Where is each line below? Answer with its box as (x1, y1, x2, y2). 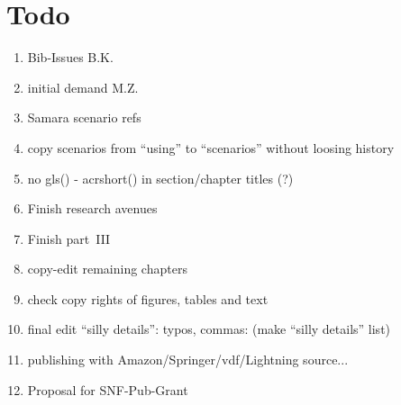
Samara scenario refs (27, 108, 141, 127)
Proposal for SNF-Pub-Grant (27, 380, 188, 399)
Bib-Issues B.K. (27, 48, 114, 67)
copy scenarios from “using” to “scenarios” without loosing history (27, 138, 395, 157)
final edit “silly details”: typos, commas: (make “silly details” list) (27, 319, 391, 338)
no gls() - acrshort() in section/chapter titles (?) (27, 168, 294, 187)
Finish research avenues (27, 199, 158, 218)
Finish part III (27, 229, 111, 247)
